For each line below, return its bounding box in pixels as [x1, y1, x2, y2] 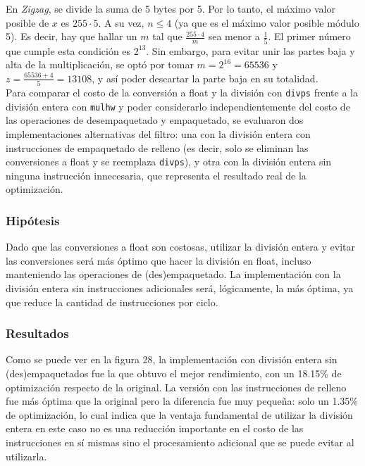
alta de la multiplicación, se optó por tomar [6, 57, 194, 72]
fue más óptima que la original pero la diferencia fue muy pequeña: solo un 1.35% [6, 393, 359, 408]
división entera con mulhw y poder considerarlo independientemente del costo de [6, 99, 350, 113]
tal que [152, 29, 182, 44]
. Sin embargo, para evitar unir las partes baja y [146, 43, 355, 58]
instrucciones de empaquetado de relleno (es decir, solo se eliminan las [6, 140, 309, 155]
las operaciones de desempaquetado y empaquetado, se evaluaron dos [6, 113, 304, 127]
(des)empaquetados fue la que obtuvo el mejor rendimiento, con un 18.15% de [6, 365, 342, 380]
